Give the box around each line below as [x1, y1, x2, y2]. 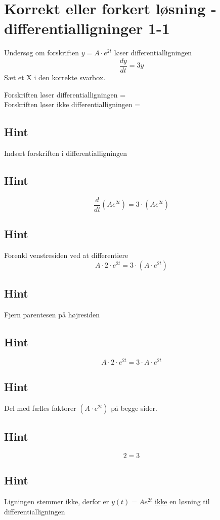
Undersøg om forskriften [4, 47, 79, 58]
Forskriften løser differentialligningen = [4, 89, 126, 100]
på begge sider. [111, 402, 157, 413]
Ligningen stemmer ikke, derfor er [4, 496, 109, 507]
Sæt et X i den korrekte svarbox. [4, 72, 106, 82]
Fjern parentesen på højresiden [4, 309, 100, 319]
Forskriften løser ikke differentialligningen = [4, 99, 141, 110]
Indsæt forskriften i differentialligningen [4, 147, 127, 158]
